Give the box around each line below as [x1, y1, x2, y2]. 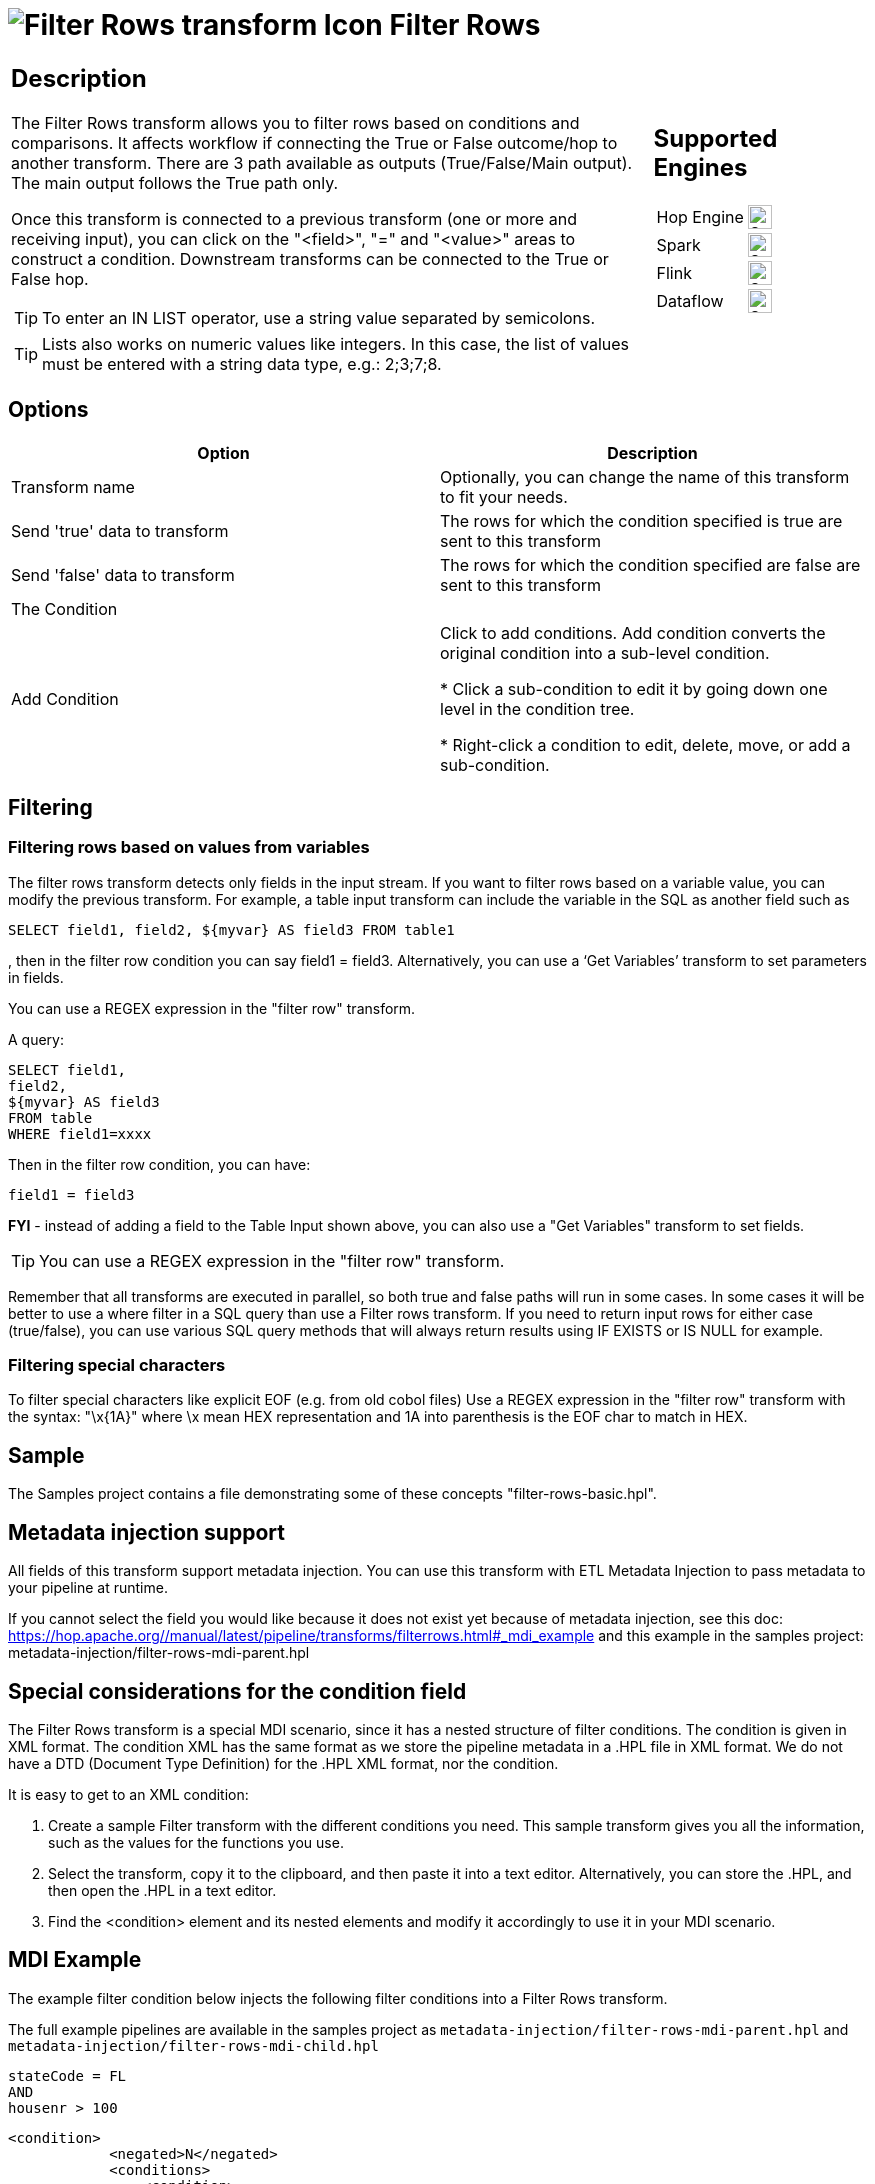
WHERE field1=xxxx [8, 1125, 152, 1142]
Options [8, 397, 89, 423]
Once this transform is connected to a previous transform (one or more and [11, 208, 577, 229]
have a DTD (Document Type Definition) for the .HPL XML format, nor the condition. [8, 1755, 559, 1772]
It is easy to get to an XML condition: [8, 1786, 249, 1803]
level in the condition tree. [440, 698, 635, 719]
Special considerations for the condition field [8, 1678, 467, 1704]
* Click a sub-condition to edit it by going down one [440, 678, 828, 699]
